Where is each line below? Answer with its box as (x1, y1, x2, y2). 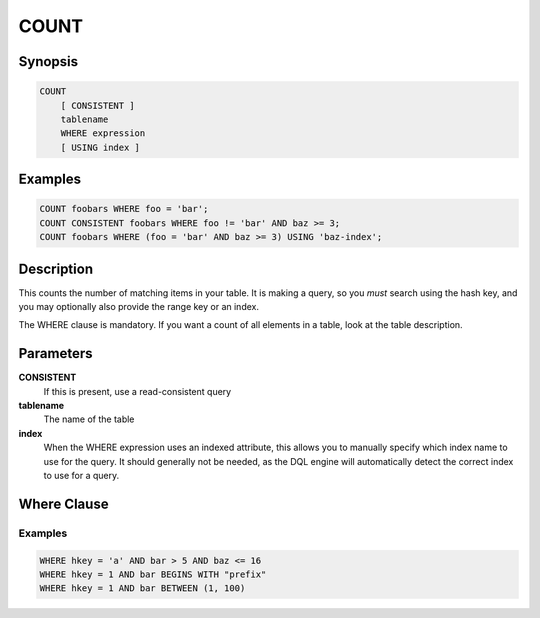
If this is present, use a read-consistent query (43, 385, 232, 397)
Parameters (18, 345, 93, 362)
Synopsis (18, 53, 79, 70)
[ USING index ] (60, 141, 140, 153)
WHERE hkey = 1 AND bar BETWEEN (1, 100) (39, 583, 246, 594)
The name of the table (43, 413, 135, 425)
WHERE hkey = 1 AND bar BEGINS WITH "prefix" (39, 568, 267, 580)
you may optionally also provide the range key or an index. (18, 300, 260, 312)
